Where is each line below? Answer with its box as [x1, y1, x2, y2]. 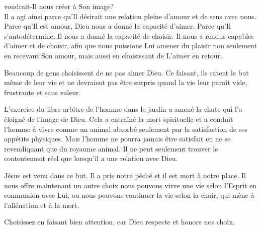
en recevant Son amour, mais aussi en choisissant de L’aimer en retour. [4, 50, 223, 60]
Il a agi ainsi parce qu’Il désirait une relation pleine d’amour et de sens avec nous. [4, 11, 256, 21]
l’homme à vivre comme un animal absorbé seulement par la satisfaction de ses [4, 123, 247, 134]
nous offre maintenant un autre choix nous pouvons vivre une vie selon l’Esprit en [4, 180, 257, 190]
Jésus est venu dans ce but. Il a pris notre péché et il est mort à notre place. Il [4, 170, 246, 180]
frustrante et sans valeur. [4, 87, 81, 97]
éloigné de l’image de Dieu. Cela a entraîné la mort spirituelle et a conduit [4, 113, 233, 124]
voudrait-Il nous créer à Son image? [4, 1, 114, 11]
